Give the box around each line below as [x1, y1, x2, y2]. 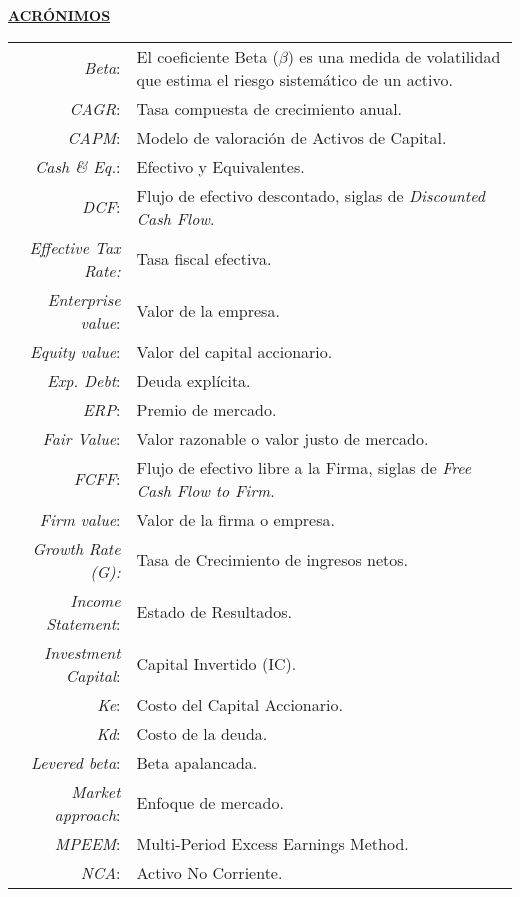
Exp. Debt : [46, 368, 121, 392]
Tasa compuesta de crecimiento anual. [136, 96, 403, 120]
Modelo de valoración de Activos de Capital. [136, 125, 447, 149]
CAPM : [67, 125, 121, 149]
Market [71, 779, 121, 803]
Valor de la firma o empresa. [136, 507, 335, 531]
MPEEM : [54, 831, 121, 855]
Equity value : [29, 339, 121, 363]
